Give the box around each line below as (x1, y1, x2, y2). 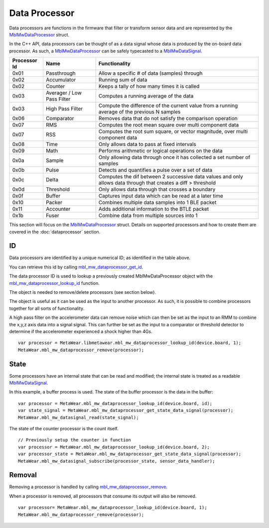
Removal (9, 471, 37, 479)
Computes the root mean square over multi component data (98, 122, 239, 129)
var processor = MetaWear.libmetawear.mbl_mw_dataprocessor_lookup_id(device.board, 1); (18, 340, 242, 346)
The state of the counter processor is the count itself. (9, 425, 119, 431)
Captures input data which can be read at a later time (98, 192, 224, 199)
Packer (45, 199, 62, 206)
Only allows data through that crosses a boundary (98, 186, 216, 193)
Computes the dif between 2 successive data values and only (98, 173, 244, 180)
